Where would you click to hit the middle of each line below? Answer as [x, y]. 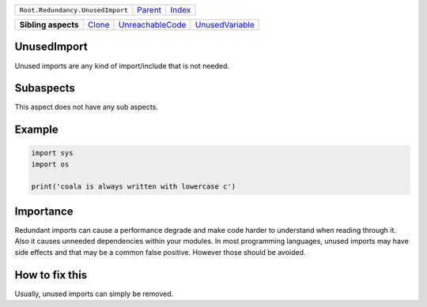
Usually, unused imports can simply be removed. [94, 294]
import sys [52, 153]
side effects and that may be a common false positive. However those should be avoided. [160, 252]
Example [36, 130]
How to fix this [51, 275]
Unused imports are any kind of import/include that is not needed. [122, 66]
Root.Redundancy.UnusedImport [74, 10]
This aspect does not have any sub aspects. [86, 107]
